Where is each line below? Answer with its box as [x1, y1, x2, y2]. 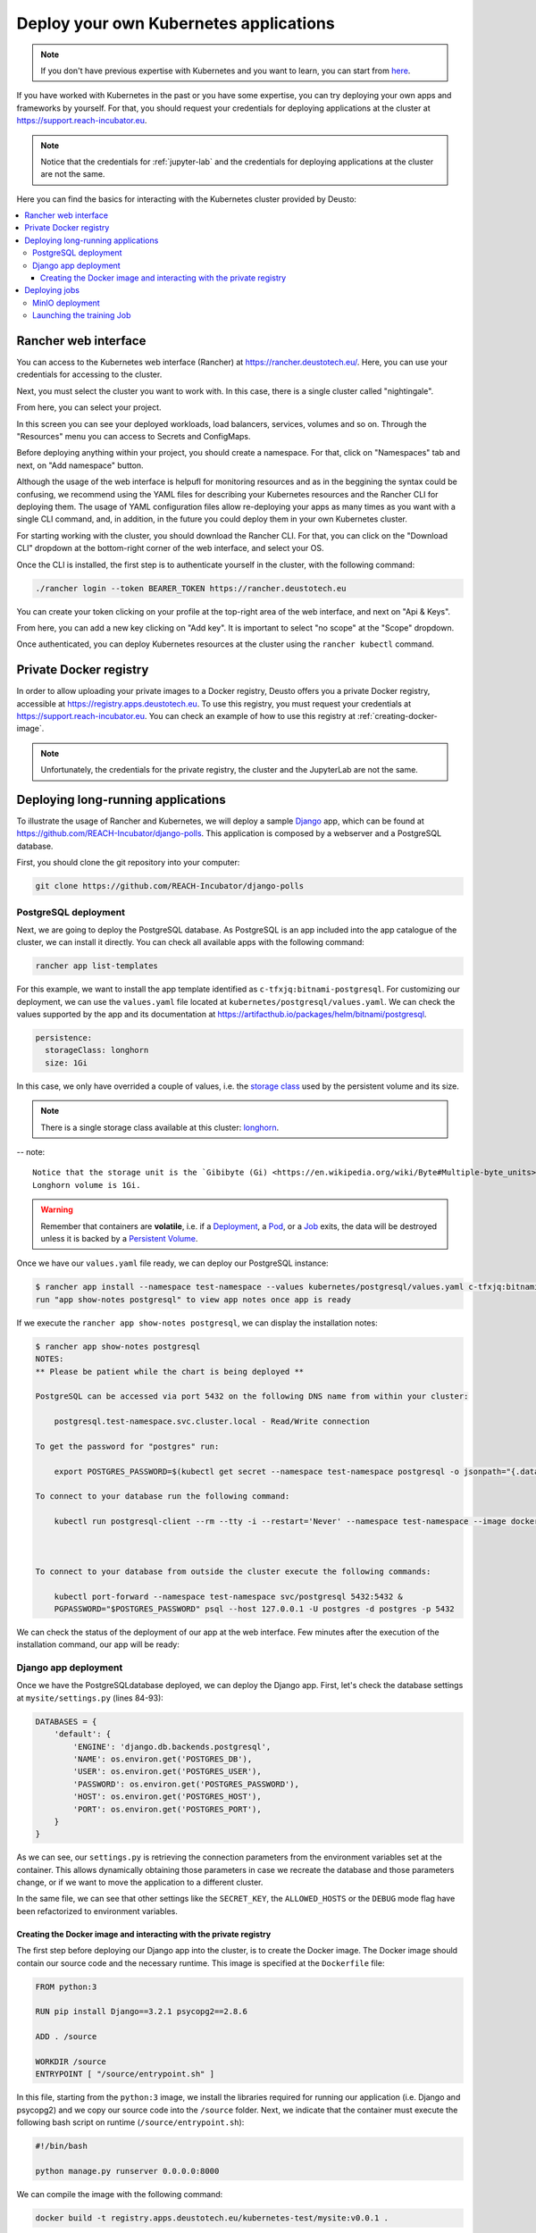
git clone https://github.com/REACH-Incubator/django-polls [35, 881, 305, 891]
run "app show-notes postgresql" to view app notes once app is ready [35, 1294, 352, 1304]
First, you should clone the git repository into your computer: [16, 857, 240, 868]
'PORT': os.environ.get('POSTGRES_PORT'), [72, 1804, 263, 1814]
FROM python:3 [35, 1981, 97, 1992]
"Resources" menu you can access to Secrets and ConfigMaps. [16, 431, 251, 442]
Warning [40, 1204, 73, 1215]
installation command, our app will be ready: [16, 1639, 180, 1650]
